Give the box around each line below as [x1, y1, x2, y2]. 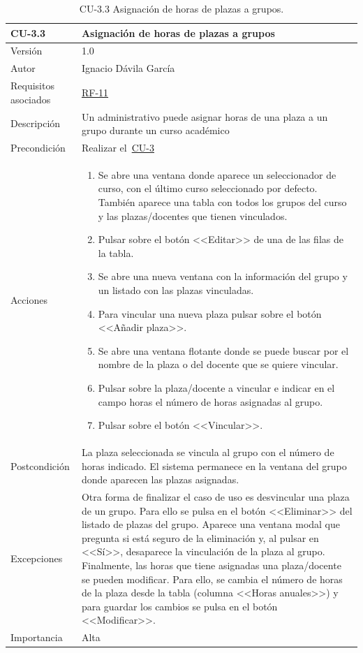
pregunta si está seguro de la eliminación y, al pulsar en [81, 530, 319, 545]
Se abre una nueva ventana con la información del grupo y [98, 269, 348, 284]
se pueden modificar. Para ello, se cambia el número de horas [81, 571, 343, 586]
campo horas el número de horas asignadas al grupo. [98, 394, 323, 409]
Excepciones [10, 551, 63, 566]
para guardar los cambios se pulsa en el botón [81, 599, 278, 613]
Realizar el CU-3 [81, 140, 154, 154]
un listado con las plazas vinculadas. [98, 283, 254, 297]
